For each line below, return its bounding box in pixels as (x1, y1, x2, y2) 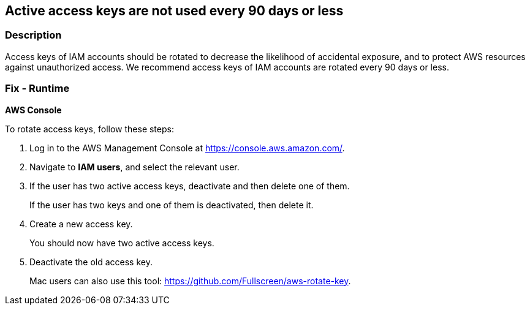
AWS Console (5, 104, 62, 115)
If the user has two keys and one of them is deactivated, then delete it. (29, 199, 314, 210)
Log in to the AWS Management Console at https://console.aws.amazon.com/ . (29, 142, 345, 153)
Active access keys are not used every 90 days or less (5, 3, 344, 18)
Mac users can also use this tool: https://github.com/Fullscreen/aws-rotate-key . (29, 275, 351, 286)
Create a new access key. (29, 218, 133, 229)
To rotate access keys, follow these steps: (5, 123, 174, 134)
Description (5, 29, 62, 42)
